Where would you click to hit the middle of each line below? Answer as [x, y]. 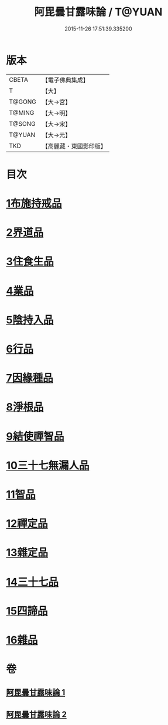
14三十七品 [32, 582]
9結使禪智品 [35, 436]
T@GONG [23, 102]
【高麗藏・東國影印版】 [74, 146]
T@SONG [23, 123]
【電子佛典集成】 [65, 80]
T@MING [22, 112]
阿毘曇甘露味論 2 [37, 714]
